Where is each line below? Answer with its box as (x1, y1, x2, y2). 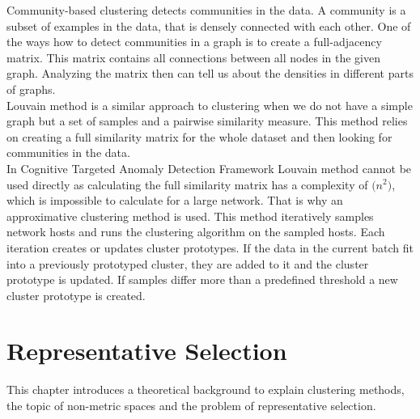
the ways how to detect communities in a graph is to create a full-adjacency (6, 33, 382, 50)
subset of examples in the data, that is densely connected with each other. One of (6, 17, 411, 34)
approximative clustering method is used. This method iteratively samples (6, 207, 374, 224)
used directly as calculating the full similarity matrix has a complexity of (6, 176, 368, 193)
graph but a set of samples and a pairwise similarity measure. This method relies (6, 112, 408, 129)
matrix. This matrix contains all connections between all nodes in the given (6, 49, 380, 66)
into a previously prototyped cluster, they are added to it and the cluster (6, 255, 369, 272)
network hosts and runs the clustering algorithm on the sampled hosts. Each (6, 223, 385, 240)
